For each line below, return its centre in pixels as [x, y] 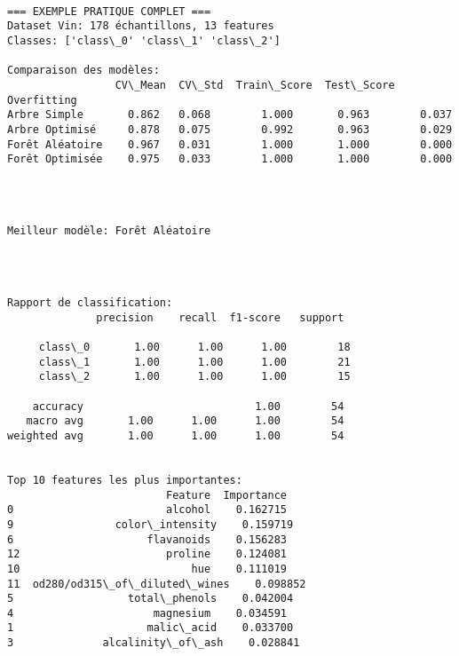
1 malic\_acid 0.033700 [150, 628]
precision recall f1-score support [220, 317]
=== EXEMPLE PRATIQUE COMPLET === [109, 11]
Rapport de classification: [90, 303]
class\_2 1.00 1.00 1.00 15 [194, 377]
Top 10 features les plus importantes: [125, 480]
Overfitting [42, 100]
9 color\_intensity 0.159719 [150, 524]
